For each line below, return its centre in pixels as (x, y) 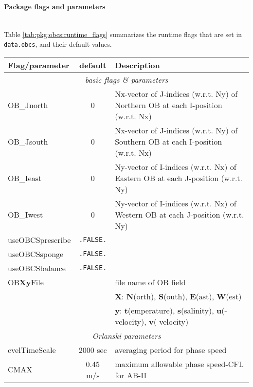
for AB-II (131, 375)
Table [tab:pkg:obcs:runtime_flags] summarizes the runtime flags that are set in (123, 34)
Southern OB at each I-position (169, 141)
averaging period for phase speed (171, 350)
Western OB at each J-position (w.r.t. (180, 214)
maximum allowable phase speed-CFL (179, 364)
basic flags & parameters (126, 79)
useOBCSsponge (36, 254)
